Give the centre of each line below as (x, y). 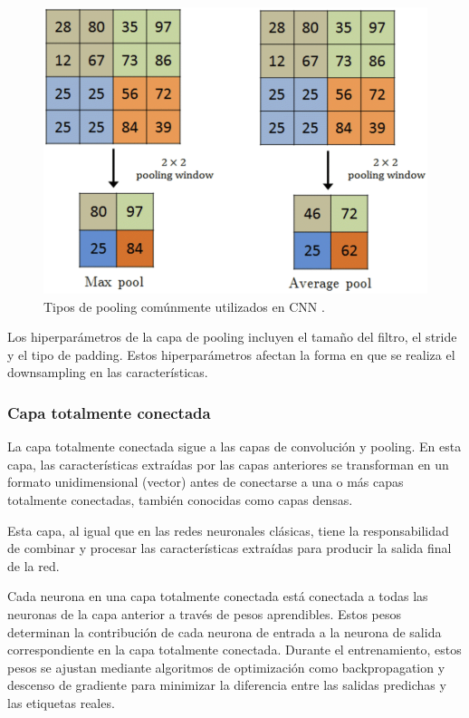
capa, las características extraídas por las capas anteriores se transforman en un (228, 464)
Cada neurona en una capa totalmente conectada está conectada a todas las (218, 596)
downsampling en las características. (108, 372)
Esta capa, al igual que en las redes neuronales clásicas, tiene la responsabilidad (228, 530)
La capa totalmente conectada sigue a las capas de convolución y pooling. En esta (234, 446)
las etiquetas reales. (61, 702)
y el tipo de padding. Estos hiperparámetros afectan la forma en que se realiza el (231, 354)
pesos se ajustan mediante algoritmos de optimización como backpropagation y (226, 667)
